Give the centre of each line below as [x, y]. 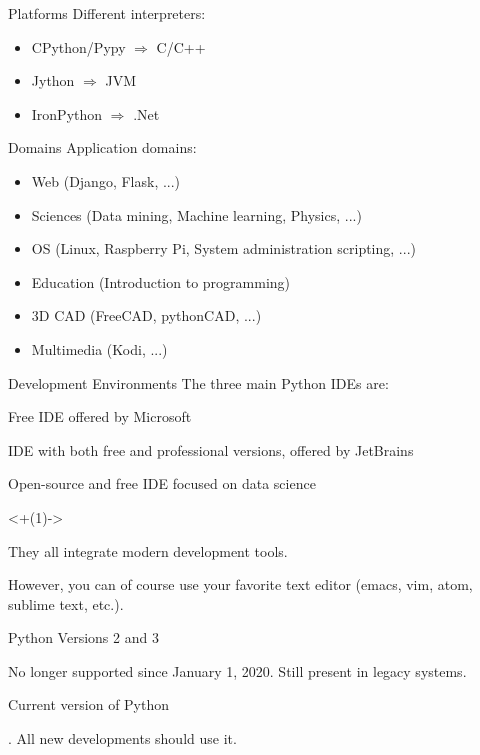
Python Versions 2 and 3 [83, 637]
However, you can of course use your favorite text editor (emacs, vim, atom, [240, 584]
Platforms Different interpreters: [107, 13]
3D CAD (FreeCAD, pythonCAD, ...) [146, 315]
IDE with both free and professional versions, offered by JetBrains [211, 449]
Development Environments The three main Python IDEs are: [198, 382]
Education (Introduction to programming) [160, 281]
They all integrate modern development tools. [148, 550]
